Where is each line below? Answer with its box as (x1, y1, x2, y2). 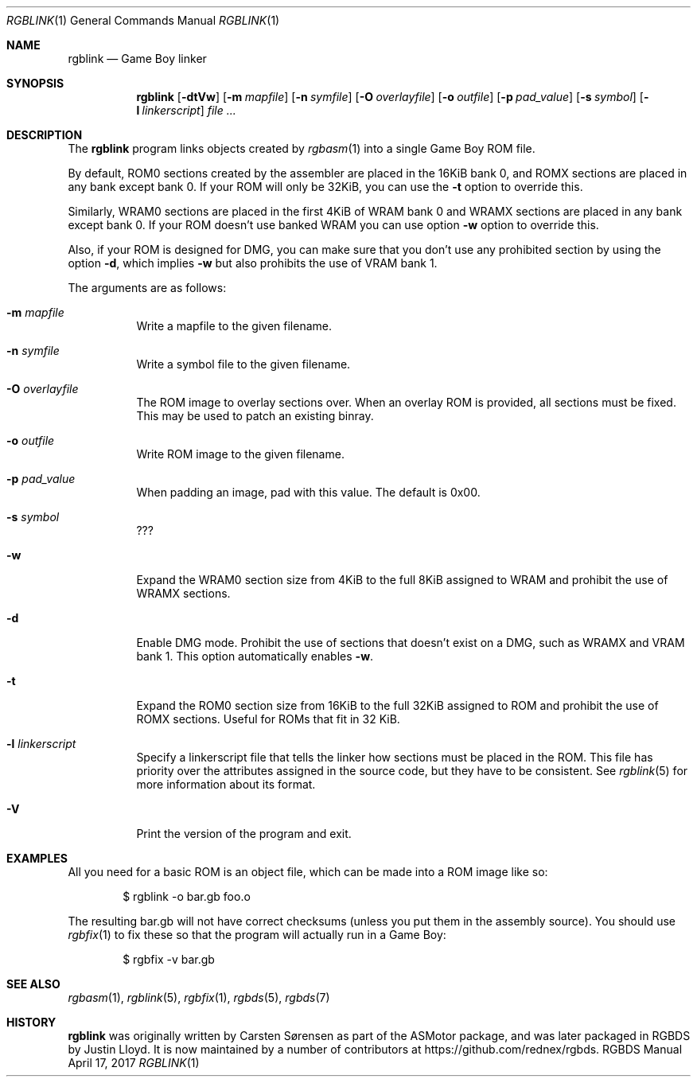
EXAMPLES (6, 851, 68, 865)
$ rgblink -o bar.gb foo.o (123, 890, 251, 903)
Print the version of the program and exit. (136, 827, 352, 840)
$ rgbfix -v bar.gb (123, 952, 215, 966)
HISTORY (6, 1015, 56, 1029)
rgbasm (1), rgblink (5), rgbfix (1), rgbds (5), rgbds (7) (68, 991, 330, 1004)
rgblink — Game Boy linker (68, 52, 207, 65)
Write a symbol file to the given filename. (136, 357, 351, 371)
